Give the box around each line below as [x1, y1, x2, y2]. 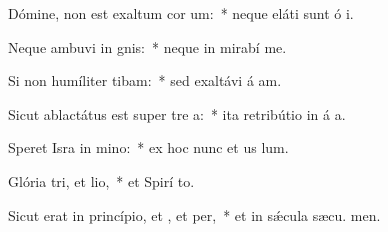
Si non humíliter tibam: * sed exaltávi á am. [8, 70, 282, 91]
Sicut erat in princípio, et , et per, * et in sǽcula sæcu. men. [8, 204, 381, 225]
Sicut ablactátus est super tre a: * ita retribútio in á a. [8, 103, 346, 124]
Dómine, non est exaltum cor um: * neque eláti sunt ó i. [8, 3, 354, 23]
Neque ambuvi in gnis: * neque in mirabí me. [8, 36, 287, 57]
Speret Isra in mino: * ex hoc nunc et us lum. [8, 137, 289, 158]
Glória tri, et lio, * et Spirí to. [8, 170, 195, 191]
